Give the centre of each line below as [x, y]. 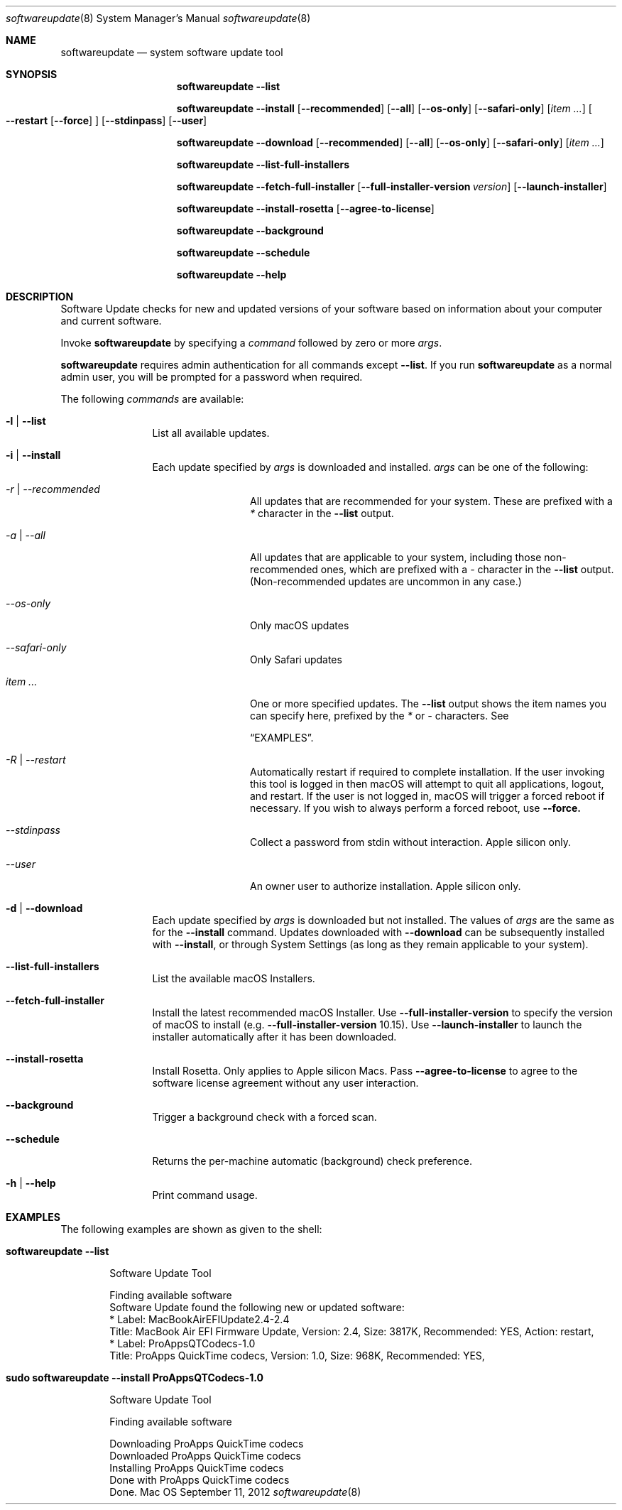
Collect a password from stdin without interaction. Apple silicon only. [410, 842]
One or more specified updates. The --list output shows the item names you [429, 704]
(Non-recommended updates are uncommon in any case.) [386, 581]
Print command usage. [205, 1195]
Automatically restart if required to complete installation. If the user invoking [427, 772]
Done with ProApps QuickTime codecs [200, 1480]
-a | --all [26, 535]
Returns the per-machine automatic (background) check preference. [312, 1161]
